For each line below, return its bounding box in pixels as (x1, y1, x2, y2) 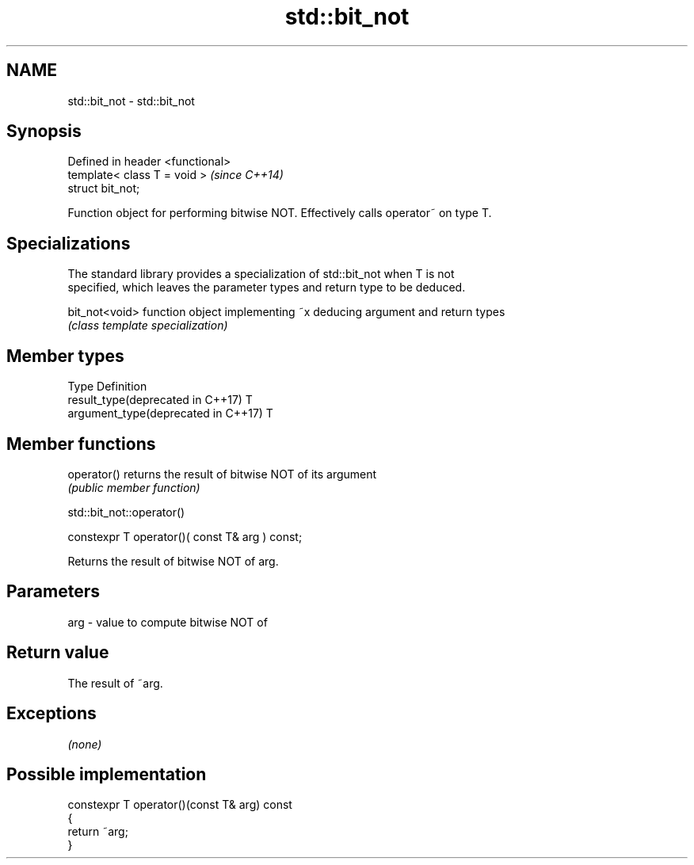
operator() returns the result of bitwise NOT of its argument (67, 467, 377, 481)
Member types (6, 345, 124, 366)
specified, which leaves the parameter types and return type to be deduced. (67, 280, 466, 295)
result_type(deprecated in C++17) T (67, 393, 253, 407)
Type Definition (67, 379, 147, 394)
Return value (6, 642, 109, 663)
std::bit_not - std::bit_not (67, 93, 195, 108)
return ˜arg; (67, 825, 128, 839)
